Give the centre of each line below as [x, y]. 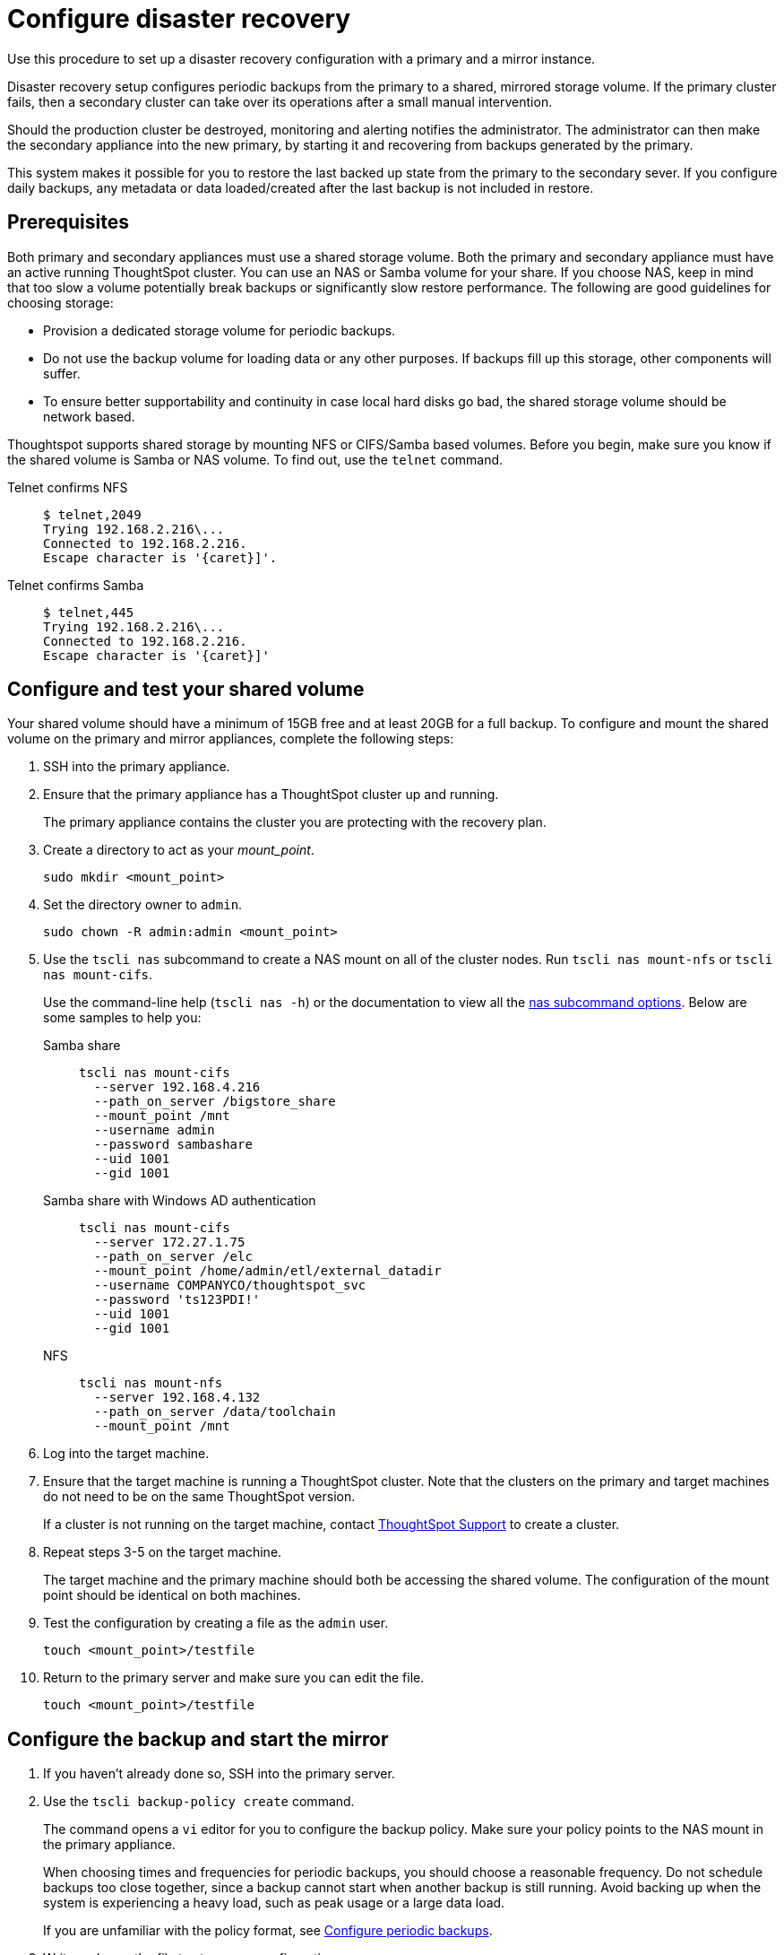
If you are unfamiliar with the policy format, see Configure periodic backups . [268, 1931]
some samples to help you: [122, 1018]
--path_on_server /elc [173, 1257]
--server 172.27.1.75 [169, 1243]
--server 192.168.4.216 [177, 1087]
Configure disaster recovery [179, 19]
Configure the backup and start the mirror [198, 1739]
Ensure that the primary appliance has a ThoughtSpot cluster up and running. [271, 795]
